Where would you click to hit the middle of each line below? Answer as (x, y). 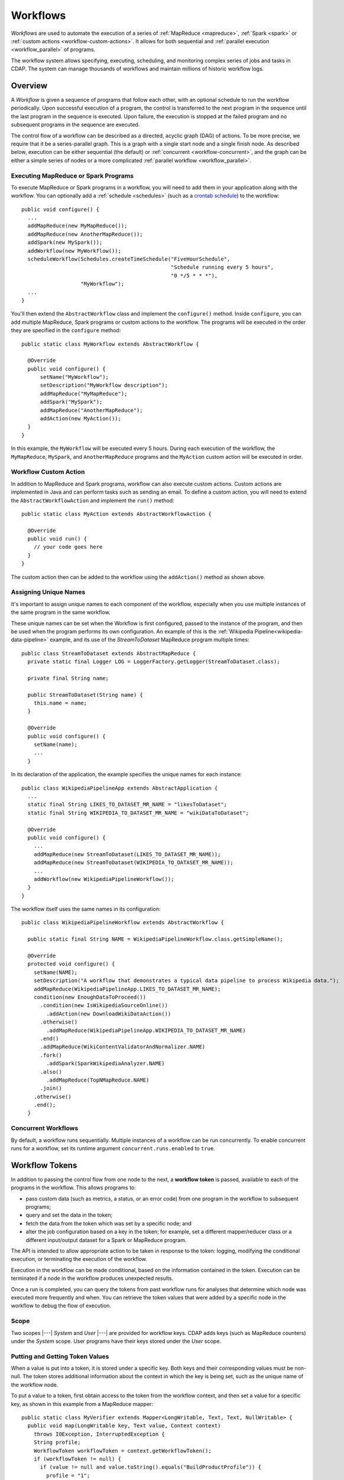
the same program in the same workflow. (61, 612)
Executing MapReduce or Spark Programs (72, 176)
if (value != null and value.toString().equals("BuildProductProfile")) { (151, 1467)
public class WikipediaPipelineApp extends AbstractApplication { (120, 788)
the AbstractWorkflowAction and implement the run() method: (93, 500)
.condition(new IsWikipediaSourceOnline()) (104, 1006)
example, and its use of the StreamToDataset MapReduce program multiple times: (150, 640)
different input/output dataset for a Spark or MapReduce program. (106, 1240)
